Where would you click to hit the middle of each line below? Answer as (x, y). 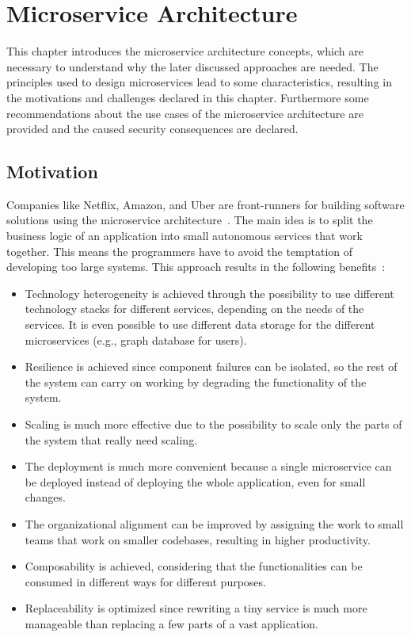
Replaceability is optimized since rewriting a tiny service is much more (196, 608)
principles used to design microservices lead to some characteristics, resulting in (199, 82)
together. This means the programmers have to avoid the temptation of (180, 251)
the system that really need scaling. (111, 439)
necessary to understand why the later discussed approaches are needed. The (192, 66)
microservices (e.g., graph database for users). (136, 339)
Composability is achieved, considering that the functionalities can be (194, 566)
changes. (45, 497)
